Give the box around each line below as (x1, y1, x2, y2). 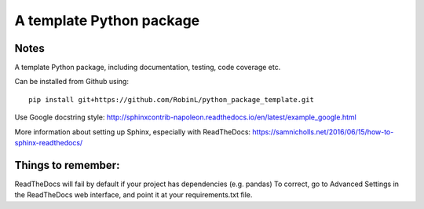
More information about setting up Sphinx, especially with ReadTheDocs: (14, 126, 251, 137)
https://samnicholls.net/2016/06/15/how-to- (252, 126, 394, 137)
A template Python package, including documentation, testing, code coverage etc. (14, 63, 281, 72)
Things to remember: (14, 158, 120, 172)
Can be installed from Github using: (14, 77, 130, 86)
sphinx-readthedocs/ (14, 138, 83, 148)
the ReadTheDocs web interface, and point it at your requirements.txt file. (14, 190, 253, 200)
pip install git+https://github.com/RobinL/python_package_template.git (28, 95, 314, 104)
